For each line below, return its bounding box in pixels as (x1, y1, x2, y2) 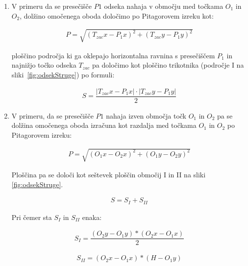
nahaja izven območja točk (106, 110, 187, 121)
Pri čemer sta (11, 212, 52, 222)
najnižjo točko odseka (11, 60, 76, 70)
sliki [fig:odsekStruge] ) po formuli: (11, 69, 115, 79)
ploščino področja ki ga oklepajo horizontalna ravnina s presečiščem (11, 50, 215, 60)
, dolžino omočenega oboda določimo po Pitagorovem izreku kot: (20, 10, 214, 21)
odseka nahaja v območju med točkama (104, 1, 223, 11)
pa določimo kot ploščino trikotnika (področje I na (92, 60, 244, 70)
